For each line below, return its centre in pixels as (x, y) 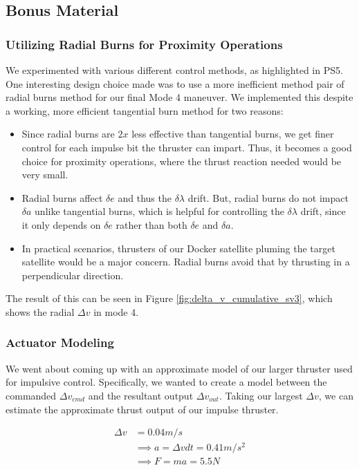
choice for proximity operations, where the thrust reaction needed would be (182, 161)
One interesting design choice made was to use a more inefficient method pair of (175, 83)
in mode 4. (116, 311)
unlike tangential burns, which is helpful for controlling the (159, 211)
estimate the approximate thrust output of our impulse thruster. (142, 409)
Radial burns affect (62, 197)
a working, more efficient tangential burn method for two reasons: (145, 110)
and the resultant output (141, 395)
